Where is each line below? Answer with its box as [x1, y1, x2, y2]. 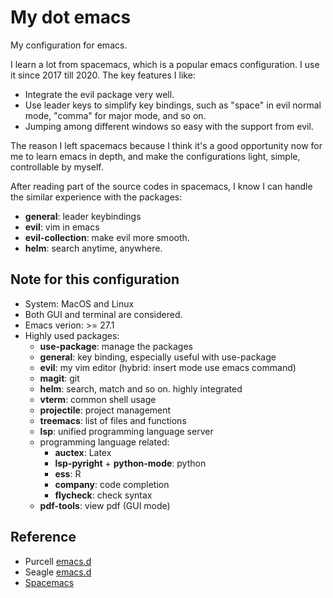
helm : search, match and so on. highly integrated [39, 382, 243, 395]
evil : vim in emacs [24, 221, 100, 233]
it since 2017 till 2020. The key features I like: [10, 69, 196, 81]
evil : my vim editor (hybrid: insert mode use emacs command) [39, 361, 297, 373]
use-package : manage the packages [39, 340, 193, 352]
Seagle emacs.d [24, 566, 92, 578]
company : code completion [54, 478, 170, 490]
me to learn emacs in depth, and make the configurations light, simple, [10, 150, 301, 162]
